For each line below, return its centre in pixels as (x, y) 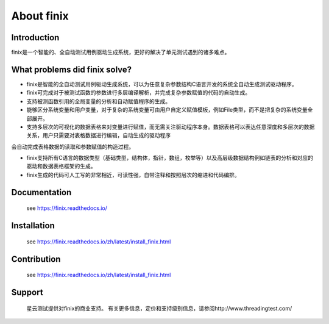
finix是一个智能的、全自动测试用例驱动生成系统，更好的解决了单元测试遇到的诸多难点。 (121, 52)
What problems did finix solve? (72, 69)
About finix (40, 16)
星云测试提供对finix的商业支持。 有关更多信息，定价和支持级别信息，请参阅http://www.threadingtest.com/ (159, 308)
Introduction (35, 38)
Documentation (41, 192)
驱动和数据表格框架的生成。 (61, 166)
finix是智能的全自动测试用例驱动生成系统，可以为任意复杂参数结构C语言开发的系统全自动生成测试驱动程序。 (162, 84)
